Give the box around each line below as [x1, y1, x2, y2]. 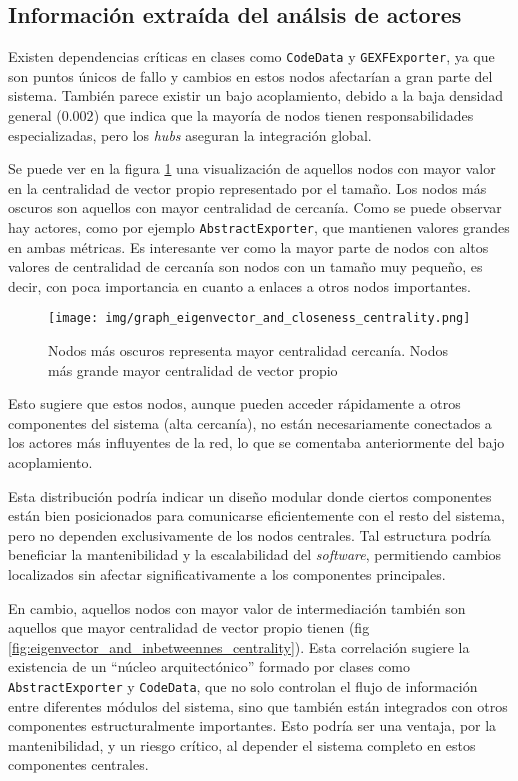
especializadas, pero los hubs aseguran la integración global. [8, 124, 372, 145]
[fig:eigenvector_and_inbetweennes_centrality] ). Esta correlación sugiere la [8, 636, 470, 657]
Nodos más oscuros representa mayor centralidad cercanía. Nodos [48, 340, 449, 361]
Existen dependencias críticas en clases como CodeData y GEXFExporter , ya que [8, 46, 495, 67]
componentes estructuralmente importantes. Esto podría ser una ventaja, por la [8, 715, 497, 736]
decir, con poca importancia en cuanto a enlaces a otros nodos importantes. [8, 275, 471, 296]
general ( [8, 105, 62, 126]
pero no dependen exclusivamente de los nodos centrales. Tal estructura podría [8, 524, 491, 545]
